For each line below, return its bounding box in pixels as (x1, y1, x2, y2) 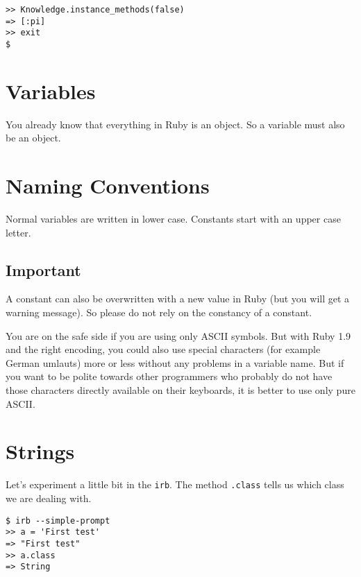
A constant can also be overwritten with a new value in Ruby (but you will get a (6, 291, 350, 306)
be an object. (6, 130, 61, 145)
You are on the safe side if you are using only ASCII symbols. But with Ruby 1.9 (6, 328, 351, 343)
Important (6, 259, 81, 280)
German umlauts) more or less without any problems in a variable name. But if (6, 355, 344, 370)
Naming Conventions (6, 171, 210, 200)
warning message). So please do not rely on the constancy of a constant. (6, 305, 312, 320)
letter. (6, 225, 31, 239)
